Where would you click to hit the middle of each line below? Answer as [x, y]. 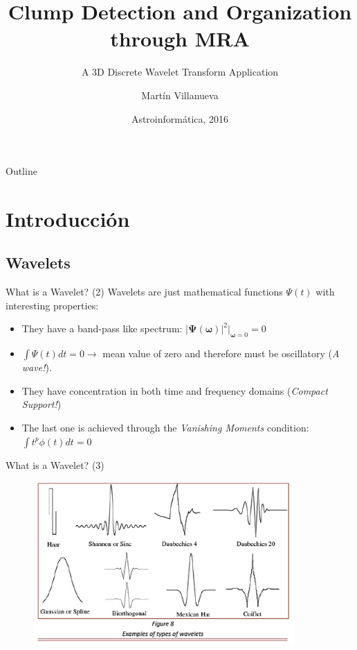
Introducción [68, 218]
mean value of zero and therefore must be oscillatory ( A [221, 353]
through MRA [180, 39]
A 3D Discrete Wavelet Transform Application [180, 72]
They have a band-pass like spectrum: [102, 328]
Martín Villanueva [180, 95]
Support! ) [42, 404]
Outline [21, 171]
